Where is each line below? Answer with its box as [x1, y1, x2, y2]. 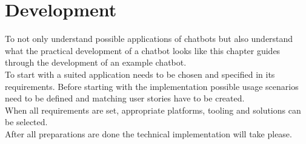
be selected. [5, 115, 48, 128]
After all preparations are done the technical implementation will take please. [5, 127, 292, 140]
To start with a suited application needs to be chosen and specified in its [5, 67, 275, 80]
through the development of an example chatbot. [5, 56, 187, 69]
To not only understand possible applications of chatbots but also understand [5, 32, 293, 45]
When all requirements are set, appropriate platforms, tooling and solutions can [5, 103, 301, 116]
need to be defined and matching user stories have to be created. [5, 92, 245, 105]
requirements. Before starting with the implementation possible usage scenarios [5, 80, 299, 92]
